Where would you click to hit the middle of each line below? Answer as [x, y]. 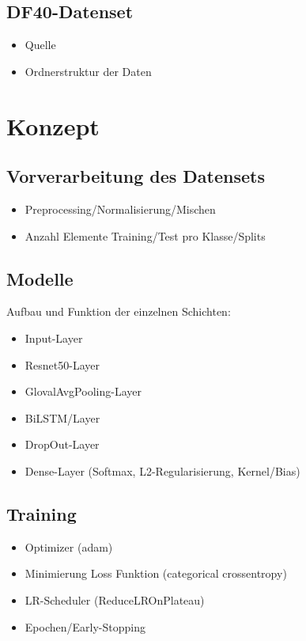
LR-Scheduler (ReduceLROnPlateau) [115, 599]
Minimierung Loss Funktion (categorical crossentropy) [156, 573]
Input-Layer [54, 338]
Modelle [40, 278]
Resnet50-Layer [62, 364]
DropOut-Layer [62, 444]
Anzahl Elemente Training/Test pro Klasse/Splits [145, 235]
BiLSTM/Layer [62, 417]
